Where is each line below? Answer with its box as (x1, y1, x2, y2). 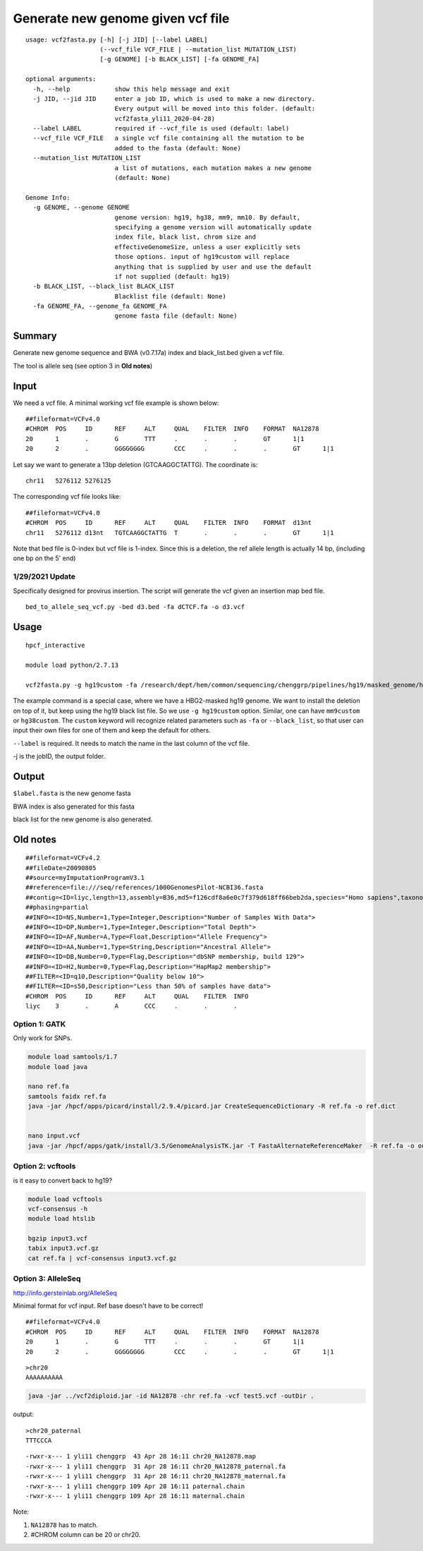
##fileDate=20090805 (25, 864, 97, 871)
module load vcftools (27, 1195, 103, 1203)
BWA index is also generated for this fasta (13, 802, 135, 811)
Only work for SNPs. (13, 1034, 73, 1042)
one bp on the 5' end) (13, 554, 76, 562)
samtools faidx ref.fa (27, 1092, 106, 1100)
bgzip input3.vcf (27, 1235, 88, 1243)
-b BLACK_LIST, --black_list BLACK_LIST (32, 282, 175, 291)
